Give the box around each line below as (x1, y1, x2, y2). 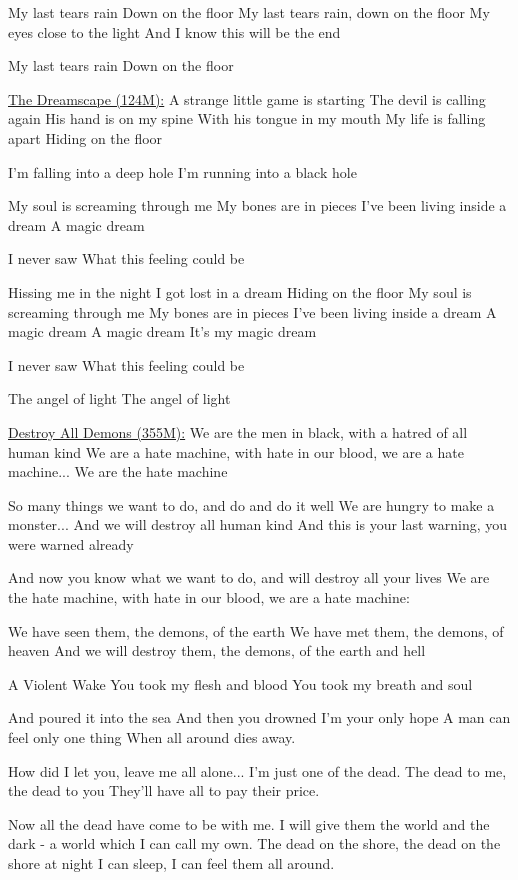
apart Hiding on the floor (8, 127, 163, 148)
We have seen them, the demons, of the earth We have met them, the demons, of (8, 620, 504, 641)
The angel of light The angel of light (8, 388, 231, 409)
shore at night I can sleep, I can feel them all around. (8, 853, 335, 873)
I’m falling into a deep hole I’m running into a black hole (8, 161, 357, 182)
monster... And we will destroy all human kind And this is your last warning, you (8, 514, 508, 535)
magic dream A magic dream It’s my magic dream (8, 321, 317, 342)
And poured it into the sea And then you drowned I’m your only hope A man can (8, 707, 511, 728)
